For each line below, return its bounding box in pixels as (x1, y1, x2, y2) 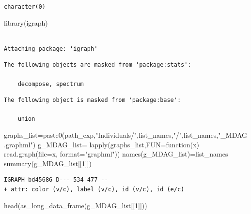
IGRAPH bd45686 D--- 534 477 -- (4, 176, 108, 184)
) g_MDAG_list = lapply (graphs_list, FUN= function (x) (32, 139, 199, 149)
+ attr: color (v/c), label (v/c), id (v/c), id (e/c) (4, 185, 185, 193)
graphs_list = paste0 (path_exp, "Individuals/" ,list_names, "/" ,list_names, (4, 129, 219, 140)
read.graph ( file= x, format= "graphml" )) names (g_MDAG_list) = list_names (4, 149, 228, 159)
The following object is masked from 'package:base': (4, 97, 181, 104)
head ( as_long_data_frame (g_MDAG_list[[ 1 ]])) (4, 200, 147, 210)
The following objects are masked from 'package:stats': (4, 61, 191, 69)
